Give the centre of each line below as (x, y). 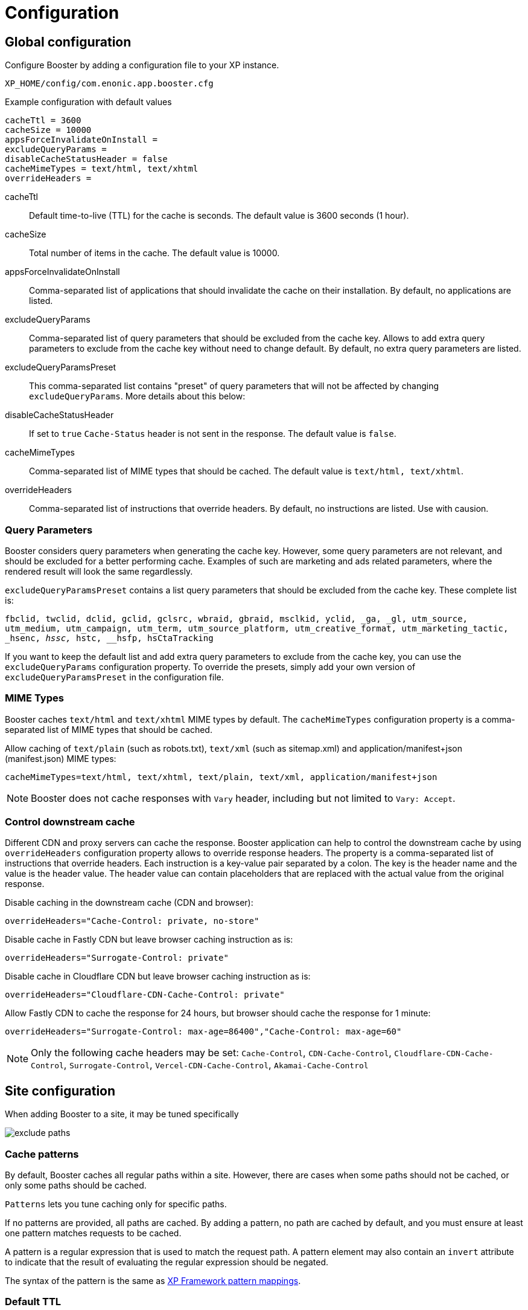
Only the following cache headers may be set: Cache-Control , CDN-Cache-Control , (211, 1053)
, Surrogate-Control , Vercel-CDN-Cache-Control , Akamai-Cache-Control (216, 1065)
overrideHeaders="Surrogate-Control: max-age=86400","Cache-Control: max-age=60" (203, 1032)
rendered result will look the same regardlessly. (99, 571)
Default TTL (33, 1302)
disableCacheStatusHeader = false (86, 159)
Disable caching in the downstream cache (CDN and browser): (129, 903)
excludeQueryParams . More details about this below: (137, 396)
